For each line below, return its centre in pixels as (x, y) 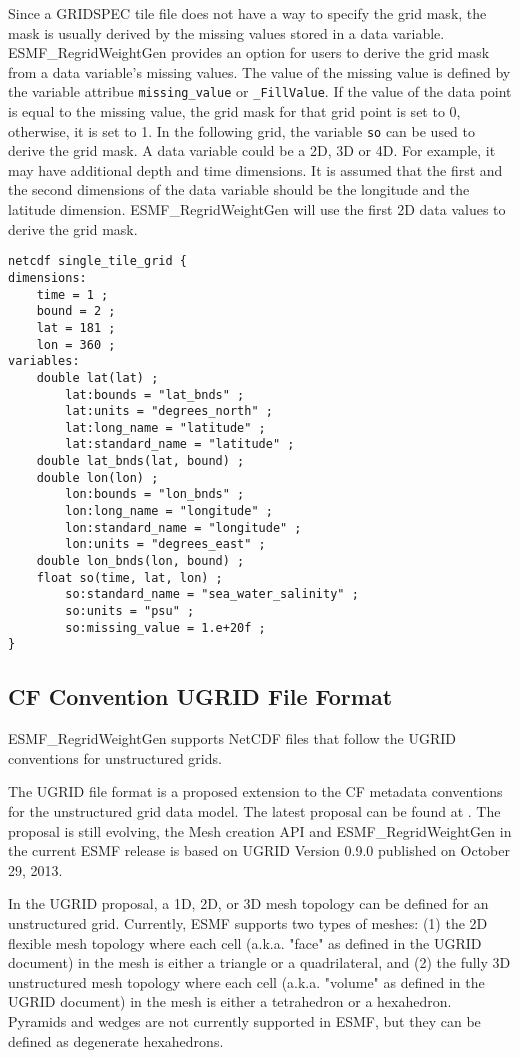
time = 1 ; (72, 294)
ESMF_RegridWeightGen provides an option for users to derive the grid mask (249, 52)
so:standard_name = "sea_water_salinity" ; (212, 594)
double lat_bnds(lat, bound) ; (140, 461)
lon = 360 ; (76, 344)
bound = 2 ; (76, 311)
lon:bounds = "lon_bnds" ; (155, 494)
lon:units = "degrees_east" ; (165, 544)
